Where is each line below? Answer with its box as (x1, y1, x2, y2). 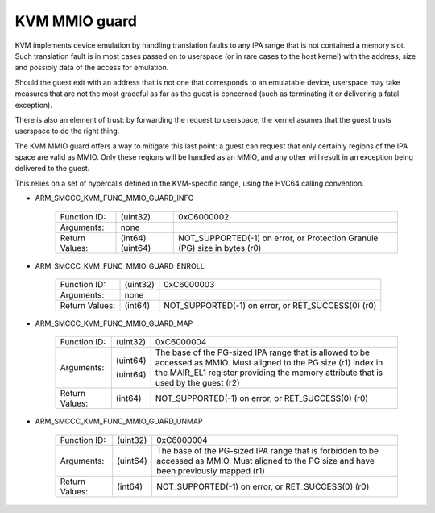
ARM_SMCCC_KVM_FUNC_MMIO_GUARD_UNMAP (35, 416, 203, 427)
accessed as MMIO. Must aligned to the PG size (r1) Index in (155, 357, 383, 369)
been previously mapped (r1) (155, 465, 266, 476)
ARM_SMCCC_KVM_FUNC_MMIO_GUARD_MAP (35, 319, 193, 328)
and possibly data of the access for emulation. (14, 63, 169, 73)
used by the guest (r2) (155, 377, 240, 389)
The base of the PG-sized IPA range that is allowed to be (155, 347, 371, 358)
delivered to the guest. (14, 164, 90, 173)
